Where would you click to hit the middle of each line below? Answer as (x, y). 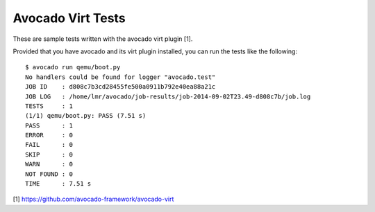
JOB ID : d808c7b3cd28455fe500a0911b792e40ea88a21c (120, 87)
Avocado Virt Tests (69, 18)
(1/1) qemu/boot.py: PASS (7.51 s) (86, 116)
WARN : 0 (49, 164)
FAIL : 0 (49, 145)
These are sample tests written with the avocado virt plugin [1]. (103, 39)
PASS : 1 (49, 125)
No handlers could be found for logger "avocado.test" (120, 77)
